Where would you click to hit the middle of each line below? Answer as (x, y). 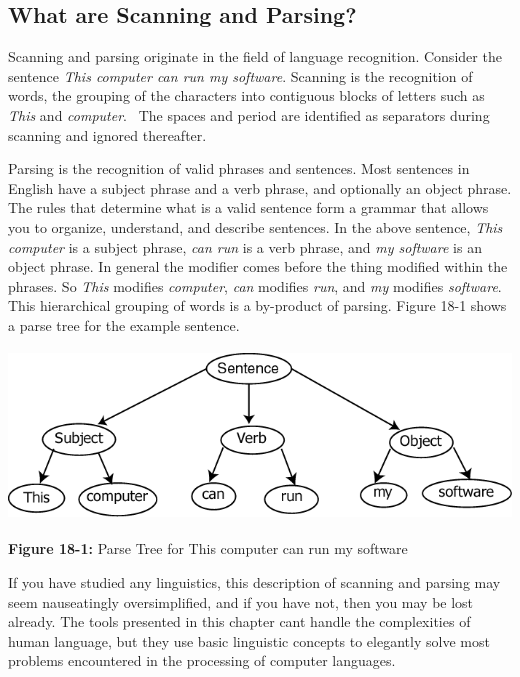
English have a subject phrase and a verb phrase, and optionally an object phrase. (260, 187)
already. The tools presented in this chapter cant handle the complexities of (239, 621)
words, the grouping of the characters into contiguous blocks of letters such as (246, 95)
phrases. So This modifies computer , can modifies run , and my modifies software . (255, 285)
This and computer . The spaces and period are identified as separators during (249, 114)
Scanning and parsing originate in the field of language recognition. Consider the (255, 56)
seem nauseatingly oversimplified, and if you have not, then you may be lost (241, 601)
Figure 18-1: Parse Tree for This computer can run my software (208, 548)
